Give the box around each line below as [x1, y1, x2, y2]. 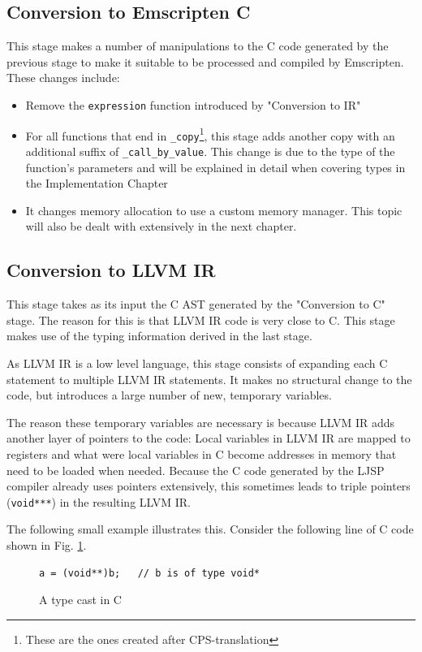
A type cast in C [39, 591, 122, 608]
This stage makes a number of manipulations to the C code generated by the [6, 37, 389, 54]
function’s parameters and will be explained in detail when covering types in [25, 158, 406, 175]
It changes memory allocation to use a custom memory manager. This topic [25, 201, 403, 218]
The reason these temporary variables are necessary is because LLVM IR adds [6, 413, 395, 430]
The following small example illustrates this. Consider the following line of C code [6, 520, 414, 538]
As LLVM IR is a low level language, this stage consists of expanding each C [6, 354, 388, 371]
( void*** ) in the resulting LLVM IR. [6, 493, 192, 510]
